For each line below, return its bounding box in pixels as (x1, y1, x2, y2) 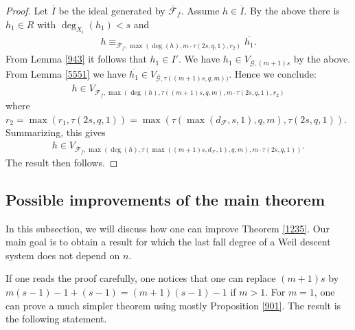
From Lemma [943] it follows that (5, 52, 147, 66)
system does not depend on (5, 247, 120, 262)
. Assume (181, 3, 220, 17)
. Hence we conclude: (229, 66, 317, 80)
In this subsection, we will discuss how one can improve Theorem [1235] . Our (5, 221, 330, 235)
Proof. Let (5, 3, 48, 17)
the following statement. (5, 311, 107, 326)
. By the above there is (244, 3, 340, 17)
